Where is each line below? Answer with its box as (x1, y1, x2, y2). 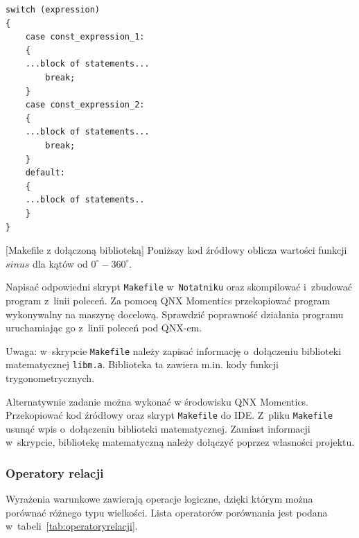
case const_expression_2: (25, 100, 145, 110)
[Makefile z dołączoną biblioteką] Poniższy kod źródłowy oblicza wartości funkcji (6, 243, 347, 257)
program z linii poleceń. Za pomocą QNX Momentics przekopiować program (6, 293, 331, 307)
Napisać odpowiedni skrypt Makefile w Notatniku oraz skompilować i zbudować (6, 279, 353, 294)
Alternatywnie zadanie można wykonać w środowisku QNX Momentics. (6, 394, 309, 408)
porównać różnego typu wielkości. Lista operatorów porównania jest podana (6, 505, 328, 519)
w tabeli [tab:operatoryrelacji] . (6, 519, 138, 533)
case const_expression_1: (25, 32, 145, 42)
